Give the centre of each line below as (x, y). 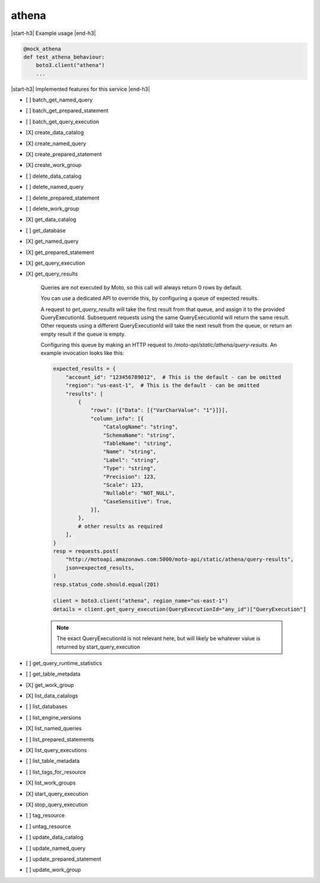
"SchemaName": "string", (139, 435)
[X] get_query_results (52, 274)
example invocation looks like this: (82, 353)
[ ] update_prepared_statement (64, 859)
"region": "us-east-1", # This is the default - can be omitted (162, 386)
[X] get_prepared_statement (60, 252)
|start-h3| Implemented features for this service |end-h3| (81, 89)
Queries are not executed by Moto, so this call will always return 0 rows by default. (142, 287)
